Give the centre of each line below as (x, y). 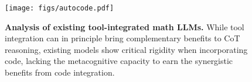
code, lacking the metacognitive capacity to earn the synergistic (119, 61)
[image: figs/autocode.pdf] (59, 8)
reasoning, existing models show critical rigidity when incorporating (126, 49)
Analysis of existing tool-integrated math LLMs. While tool (125, 26)
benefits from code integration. (60, 72)
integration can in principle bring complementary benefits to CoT (122, 38)
